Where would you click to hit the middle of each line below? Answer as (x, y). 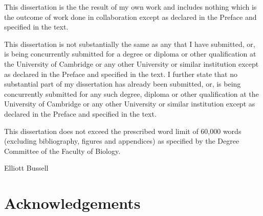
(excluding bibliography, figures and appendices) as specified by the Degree (122, 141)
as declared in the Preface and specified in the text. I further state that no (121, 74)
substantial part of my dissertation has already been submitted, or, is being (123, 84)
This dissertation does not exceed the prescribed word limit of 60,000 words (123, 131)
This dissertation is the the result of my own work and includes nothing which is (130, 7)
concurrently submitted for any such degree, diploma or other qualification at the (131, 93)
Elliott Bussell (26, 168)
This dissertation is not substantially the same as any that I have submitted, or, (130, 44)
